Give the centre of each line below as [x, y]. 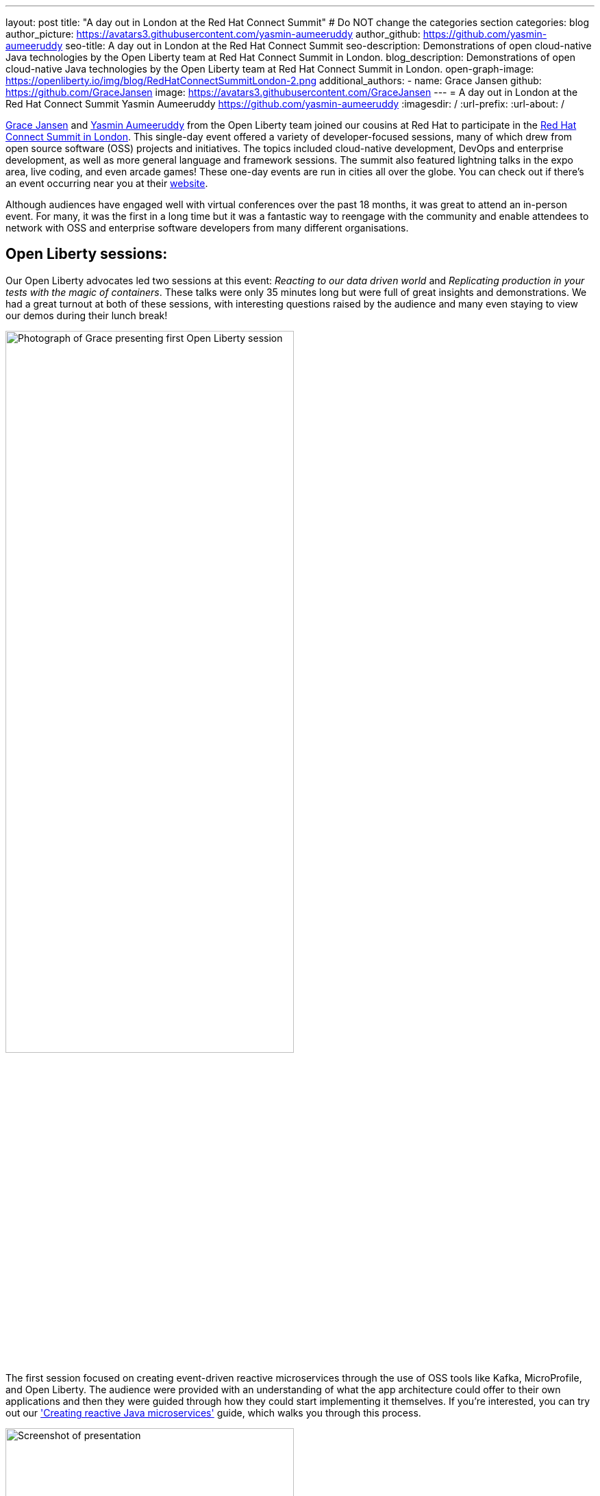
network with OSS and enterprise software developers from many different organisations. [207, 228]
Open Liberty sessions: [87, 254]
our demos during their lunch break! [87, 315]
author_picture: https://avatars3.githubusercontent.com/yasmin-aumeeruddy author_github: [213, 34]
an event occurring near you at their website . [107, 183]
